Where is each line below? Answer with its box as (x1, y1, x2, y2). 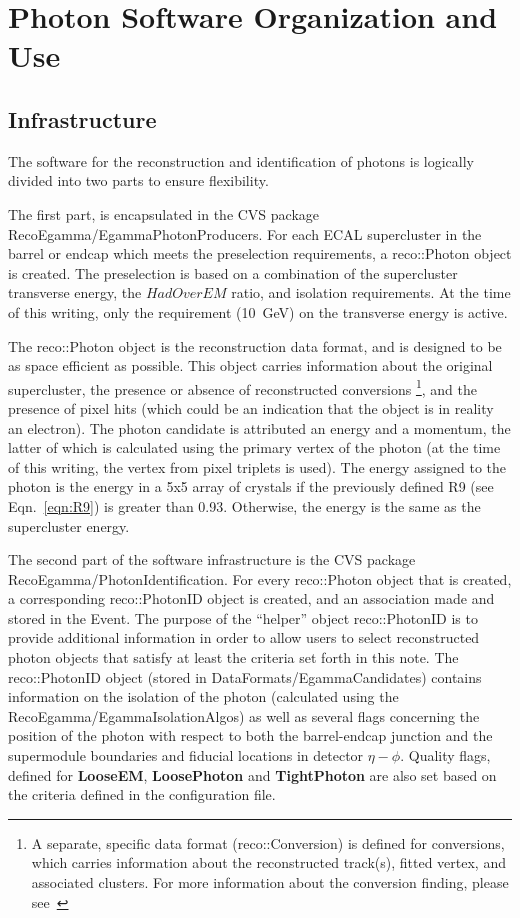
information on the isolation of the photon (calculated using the (8, 686, 399, 707)
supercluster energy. (8, 515, 130, 536)
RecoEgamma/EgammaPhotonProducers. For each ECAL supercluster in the (8, 223, 482, 244)
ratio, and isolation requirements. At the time (231, 282, 511, 303)
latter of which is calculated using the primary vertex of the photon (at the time (8, 437, 501, 458)
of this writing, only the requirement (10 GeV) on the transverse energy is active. (8, 301, 508, 322)
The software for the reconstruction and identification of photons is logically (8, 150, 474, 171)
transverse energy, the (8, 282, 142, 303)
